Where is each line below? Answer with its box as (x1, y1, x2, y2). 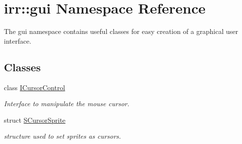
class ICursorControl (4, 82, 65, 92)
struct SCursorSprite (4, 114, 66, 125)
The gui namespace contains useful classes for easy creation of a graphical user (4, 26, 238, 36)
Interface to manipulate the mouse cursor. (4, 98, 130, 109)
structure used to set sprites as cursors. (4, 131, 121, 141)
